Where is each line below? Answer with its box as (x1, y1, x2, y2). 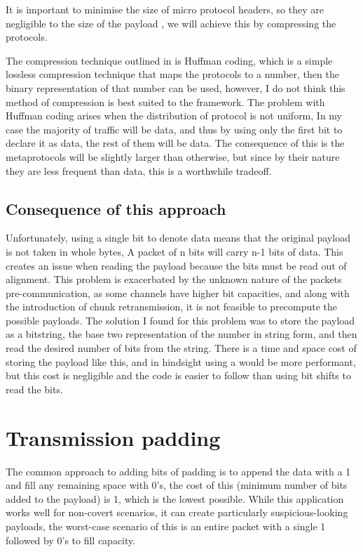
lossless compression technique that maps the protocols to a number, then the (6, 67, 339, 81)
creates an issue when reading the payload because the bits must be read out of (6, 258, 347, 272)
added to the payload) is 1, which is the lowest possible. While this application (6, 491, 344, 506)
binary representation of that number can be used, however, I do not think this (6, 80, 345, 95)
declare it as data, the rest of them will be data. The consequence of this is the (6, 136, 345, 150)
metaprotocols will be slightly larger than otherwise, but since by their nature (6, 149, 340, 164)
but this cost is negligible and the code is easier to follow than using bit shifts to (6, 368, 351, 383)
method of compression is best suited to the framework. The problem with (6, 94, 325, 109)
